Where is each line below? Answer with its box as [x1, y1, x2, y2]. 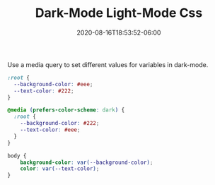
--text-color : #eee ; [20, 126, 81, 133]
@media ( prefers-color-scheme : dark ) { [7, 107, 125, 114]
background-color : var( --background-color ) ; [20, 159, 153, 166]
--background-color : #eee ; [13, 80, 93, 88]
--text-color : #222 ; [13, 87, 74, 95]
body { [7, 152, 27, 160]
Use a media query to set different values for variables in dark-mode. [7, 60, 209, 68]
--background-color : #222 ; [20, 120, 100, 127]
